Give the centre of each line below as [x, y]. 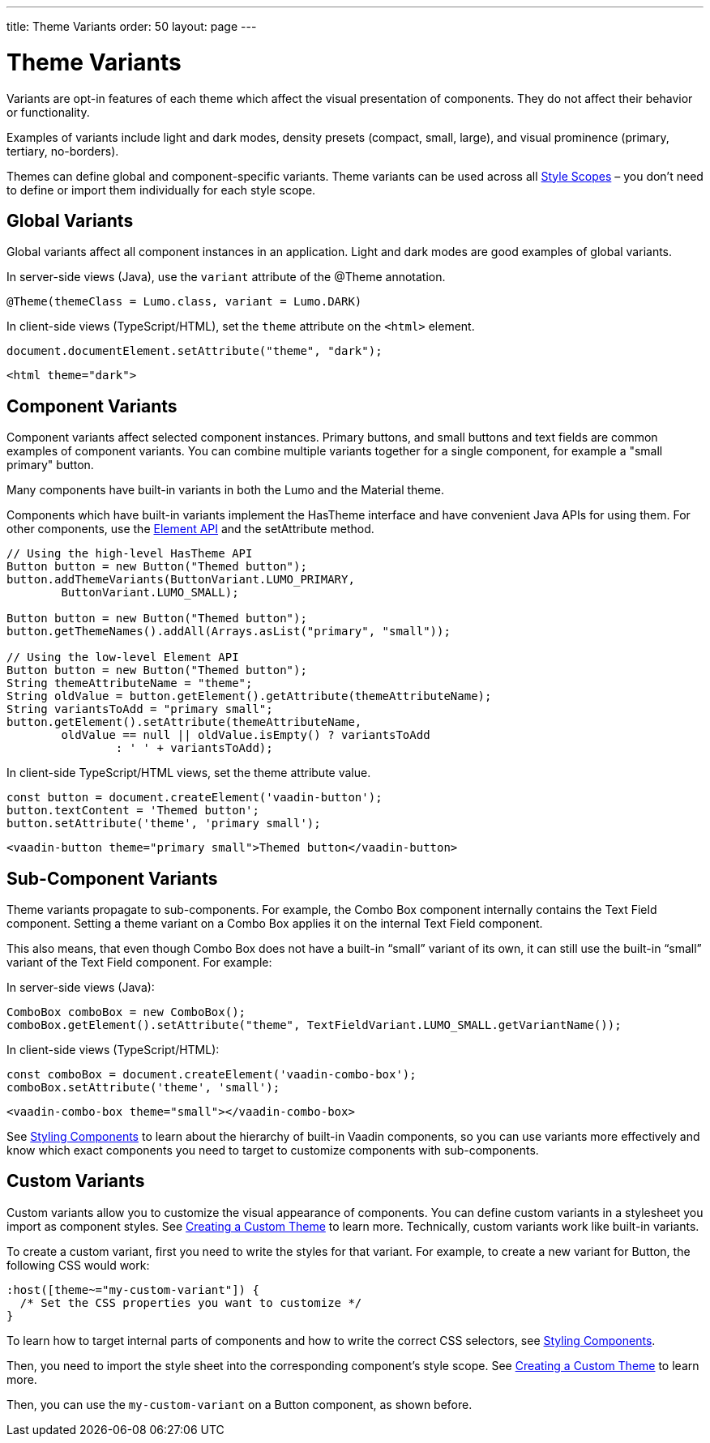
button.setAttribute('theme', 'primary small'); [164, 824]
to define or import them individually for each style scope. [161, 190]
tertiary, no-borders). [63, 151]
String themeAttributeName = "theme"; [130, 683]
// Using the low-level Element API [123, 657]
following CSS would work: [78, 1265]
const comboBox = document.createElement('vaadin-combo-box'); [212, 1075]
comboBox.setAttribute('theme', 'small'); [143, 1088]
